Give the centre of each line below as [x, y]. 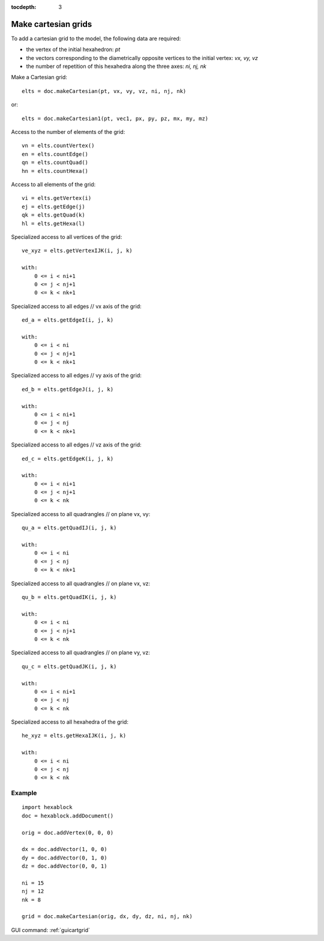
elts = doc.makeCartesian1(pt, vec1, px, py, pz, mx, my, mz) [115, 118]
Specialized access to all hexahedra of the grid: [70, 722]
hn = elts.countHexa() [55, 171]
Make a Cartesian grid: [39, 77]
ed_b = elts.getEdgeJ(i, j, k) [68, 389]
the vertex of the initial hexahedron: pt [73, 50]
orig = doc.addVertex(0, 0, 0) [68, 832]
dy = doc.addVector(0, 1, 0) [64, 858]
